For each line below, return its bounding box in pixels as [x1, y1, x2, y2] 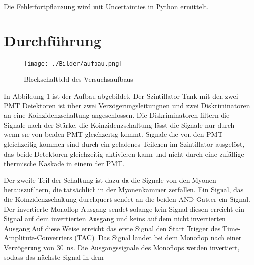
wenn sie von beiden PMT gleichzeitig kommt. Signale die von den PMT [4, 129, 222, 139]
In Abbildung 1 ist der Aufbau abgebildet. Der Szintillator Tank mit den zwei [4, 90, 238, 100]
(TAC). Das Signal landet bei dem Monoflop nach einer [74, 232, 242, 243]
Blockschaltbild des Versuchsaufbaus [24, 74, 133, 84]
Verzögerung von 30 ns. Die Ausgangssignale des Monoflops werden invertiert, [4, 242, 240, 252]
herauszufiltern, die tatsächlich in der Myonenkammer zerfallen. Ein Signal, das [4, 184, 244, 195]
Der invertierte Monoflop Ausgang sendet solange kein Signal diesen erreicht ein [4, 203, 244, 214]
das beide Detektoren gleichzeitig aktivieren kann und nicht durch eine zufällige [4, 148, 244, 159]
